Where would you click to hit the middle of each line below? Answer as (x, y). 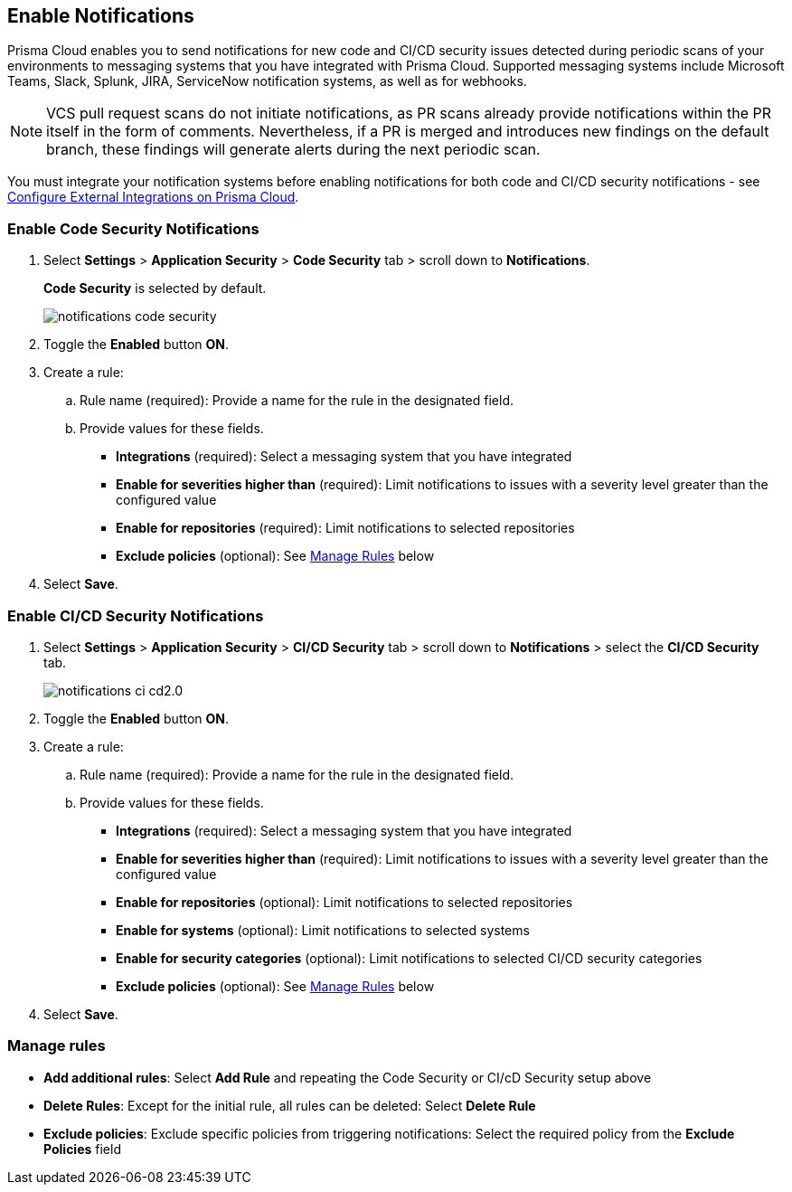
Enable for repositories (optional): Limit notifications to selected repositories (344, 902)
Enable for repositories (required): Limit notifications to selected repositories (345, 528)
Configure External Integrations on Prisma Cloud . (153, 197)
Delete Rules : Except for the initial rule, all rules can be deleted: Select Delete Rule (290, 1105)
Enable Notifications (101, 16)
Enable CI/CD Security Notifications (136, 615)
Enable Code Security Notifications (133, 228)
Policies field (82, 1149)
